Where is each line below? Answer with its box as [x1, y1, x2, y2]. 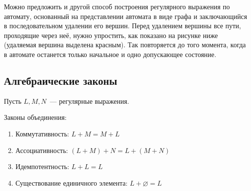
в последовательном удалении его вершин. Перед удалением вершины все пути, [4, 20, 241, 31]
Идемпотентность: [15, 161, 69, 172]
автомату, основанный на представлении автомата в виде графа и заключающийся [4, 11, 247, 21]
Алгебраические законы [4, 73, 117, 88]
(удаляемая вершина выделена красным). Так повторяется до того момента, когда [4, 39, 246, 50]
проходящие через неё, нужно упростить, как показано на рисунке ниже [4, 30, 218, 40]
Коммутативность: [15, 128, 69, 138]
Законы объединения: [4, 112, 67, 122]
